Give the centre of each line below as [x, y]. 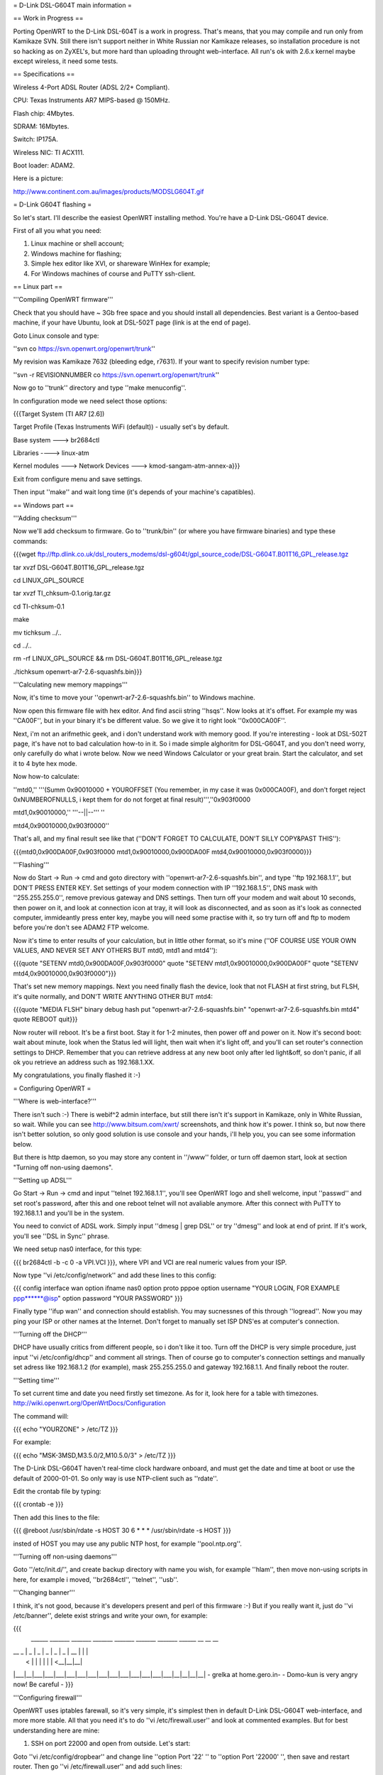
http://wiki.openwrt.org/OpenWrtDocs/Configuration [89, 1403]
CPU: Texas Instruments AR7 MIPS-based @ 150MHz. [91, 100]
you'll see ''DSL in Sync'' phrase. [61, 1236]
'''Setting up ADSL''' [43, 1180]
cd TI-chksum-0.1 [39, 606]
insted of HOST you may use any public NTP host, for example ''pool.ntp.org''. [128, 1544]
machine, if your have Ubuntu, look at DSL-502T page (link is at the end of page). [132, 322]
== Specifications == [44, 74]
